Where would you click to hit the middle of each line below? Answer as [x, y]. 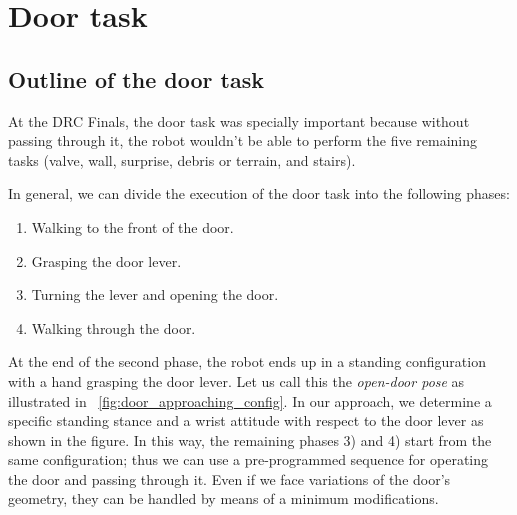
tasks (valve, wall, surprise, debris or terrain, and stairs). [182, 159]
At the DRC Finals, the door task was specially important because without [239, 120]
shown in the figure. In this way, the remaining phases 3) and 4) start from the [250, 439]
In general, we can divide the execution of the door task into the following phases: [259, 193]
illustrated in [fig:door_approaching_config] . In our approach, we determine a [250, 400]
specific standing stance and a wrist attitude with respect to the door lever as [246, 420]
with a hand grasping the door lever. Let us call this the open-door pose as [236, 380]
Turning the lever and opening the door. [155, 294]
